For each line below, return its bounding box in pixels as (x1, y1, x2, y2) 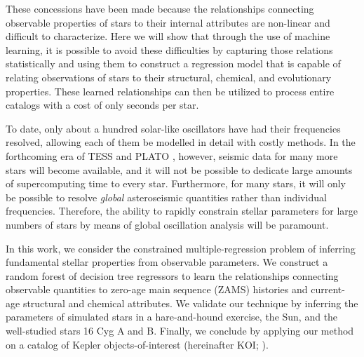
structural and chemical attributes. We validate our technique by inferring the (22, 295, 358, 310)
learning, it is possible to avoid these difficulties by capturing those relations (6, 42, 333, 57)
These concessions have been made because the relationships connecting (6, 1, 314, 15)
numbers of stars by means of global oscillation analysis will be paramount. (6, 217, 329, 231)
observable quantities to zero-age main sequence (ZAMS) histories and (6, 282, 308, 297)
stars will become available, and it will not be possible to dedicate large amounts (6, 162, 353, 177)
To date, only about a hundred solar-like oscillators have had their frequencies (6, 121, 341, 135)
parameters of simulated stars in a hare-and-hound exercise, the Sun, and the (6, 309, 338, 324)
